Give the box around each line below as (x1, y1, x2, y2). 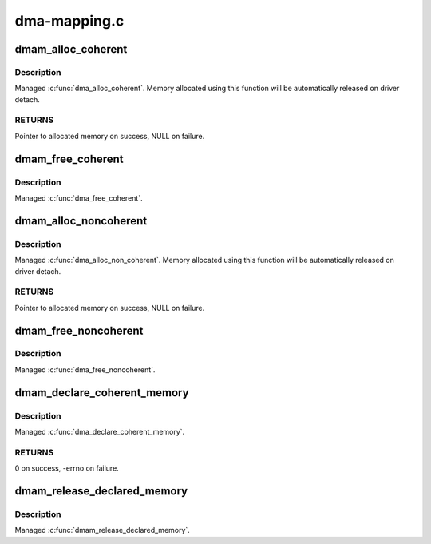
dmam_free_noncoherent (14, 324, 144, 337)
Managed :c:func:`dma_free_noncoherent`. (14, 364, 156, 375)
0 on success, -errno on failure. (14, 463, 119, 473)
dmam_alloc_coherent (14, 42, 128, 56)
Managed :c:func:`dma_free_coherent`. (14, 193, 143, 203)
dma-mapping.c (14, 12, 125, 30)
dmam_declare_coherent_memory (14, 386, 189, 399)
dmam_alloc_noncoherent (14, 214, 148, 228)
